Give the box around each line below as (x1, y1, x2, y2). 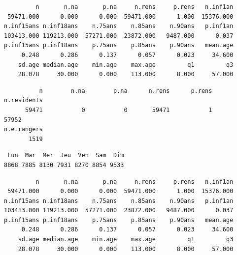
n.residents (4, 97, 43, 104)
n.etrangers (4, 126, 43, 133)
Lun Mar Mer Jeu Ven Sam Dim (7, 152, 124, 159)
